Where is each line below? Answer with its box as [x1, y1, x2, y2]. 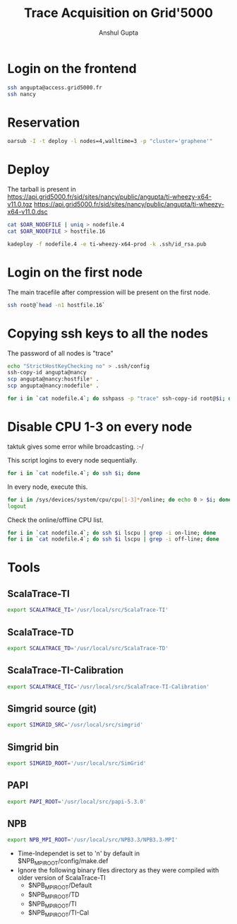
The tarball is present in [7, 185, 76, 194]
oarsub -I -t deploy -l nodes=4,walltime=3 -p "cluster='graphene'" [7, 138, 213, 145]
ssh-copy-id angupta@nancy [7, 369, 87, 376]
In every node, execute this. [7, 483, 88, 491]
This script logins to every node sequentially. [7, 456, 138, 464]
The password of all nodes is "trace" [7, 349, 114, 357]
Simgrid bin [7, 741, 59, 753]
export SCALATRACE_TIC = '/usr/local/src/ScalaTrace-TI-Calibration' [7, 683, 210, 691]
